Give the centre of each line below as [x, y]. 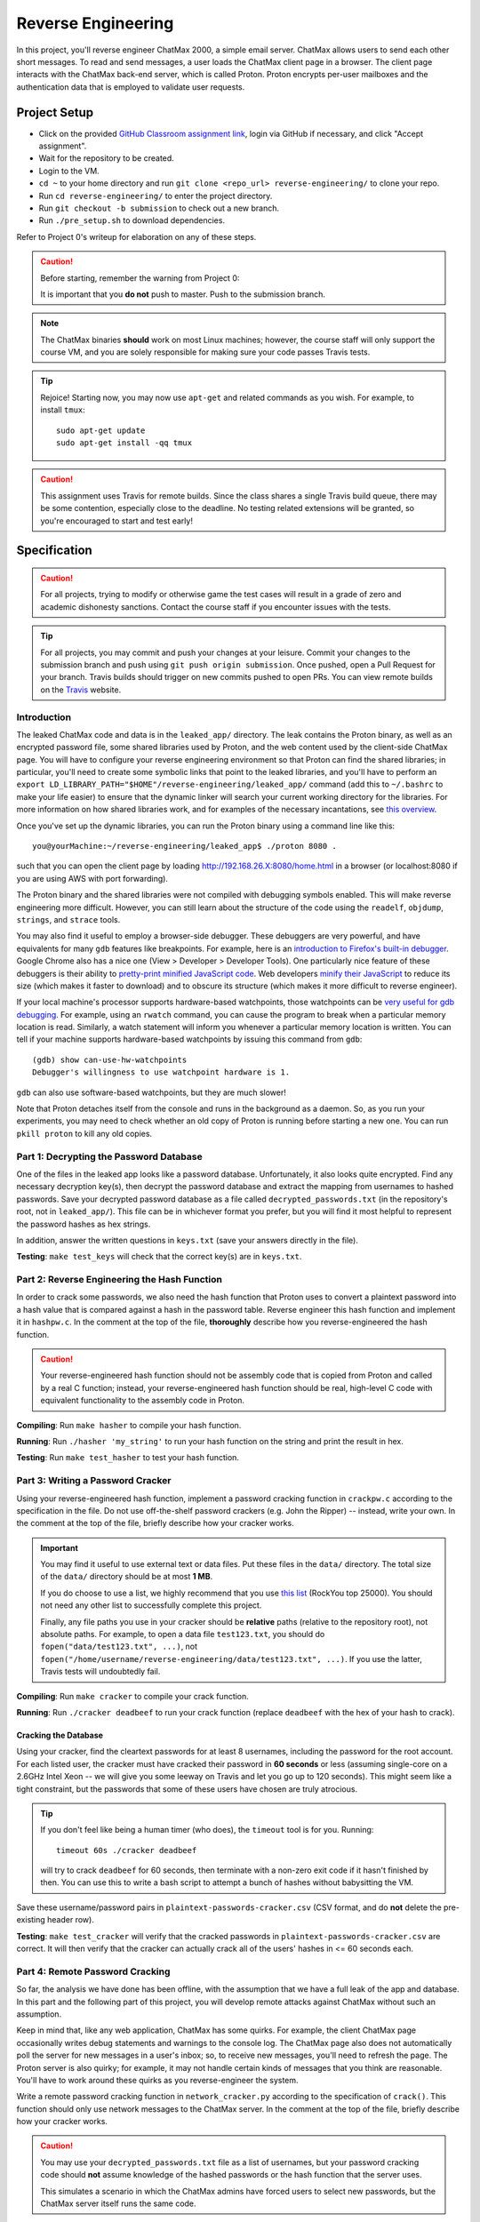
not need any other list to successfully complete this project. [151, 1605]
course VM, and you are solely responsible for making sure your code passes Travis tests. [205, 352]
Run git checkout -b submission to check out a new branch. [159, 208]
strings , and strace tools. [68, 919]
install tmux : [63, 410]
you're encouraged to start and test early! [116, 521]
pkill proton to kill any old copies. [84, 1133]
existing [31, 1920]
